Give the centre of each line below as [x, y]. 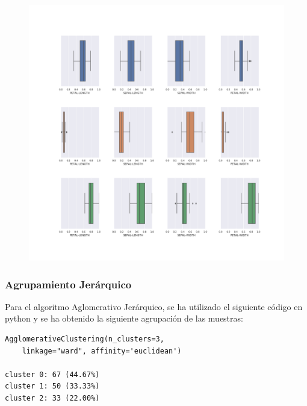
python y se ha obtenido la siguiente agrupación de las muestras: [124, 318]
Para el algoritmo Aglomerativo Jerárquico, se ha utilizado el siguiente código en [154, 306]
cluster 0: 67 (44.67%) [52, 374]
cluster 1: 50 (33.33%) [52, 386]
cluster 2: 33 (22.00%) [52, 398]
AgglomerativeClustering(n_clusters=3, [85, 339]
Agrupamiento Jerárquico [68, 284]
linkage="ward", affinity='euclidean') [102, 351]
